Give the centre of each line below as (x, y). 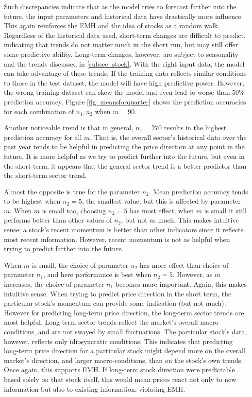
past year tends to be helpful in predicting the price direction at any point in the (124, 147)
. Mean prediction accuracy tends (198, 191)
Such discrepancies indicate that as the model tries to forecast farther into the (120, 6)
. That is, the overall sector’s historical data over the (168, 137)
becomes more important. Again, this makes (181, 284)
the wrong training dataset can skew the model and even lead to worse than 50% (124, 92)
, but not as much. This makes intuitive (180, 220)
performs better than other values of (58, 220)
